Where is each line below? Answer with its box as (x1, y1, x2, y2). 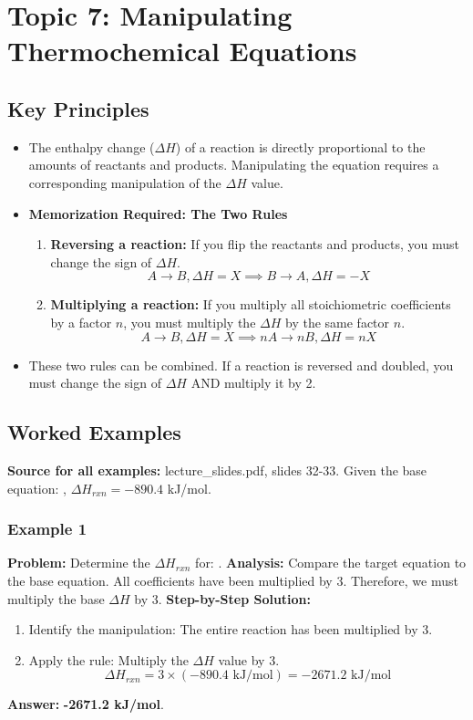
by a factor (50, 312, 112, 331)
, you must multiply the (123, 312, 256, 331)
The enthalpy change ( (28, 137, 155, 156)
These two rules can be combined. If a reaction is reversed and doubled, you (28, 355, 454, 374)
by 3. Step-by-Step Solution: (134, 589, 312, 608)
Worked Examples (7, 418, 181, 446)
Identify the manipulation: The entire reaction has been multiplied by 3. (28, 620, 433, 639)
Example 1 (7, 517, 87, 540)
